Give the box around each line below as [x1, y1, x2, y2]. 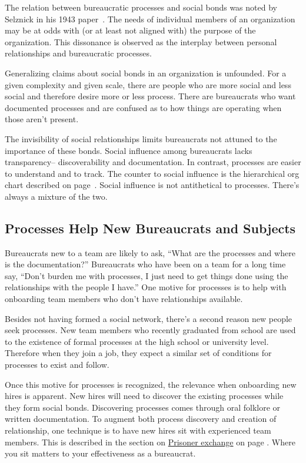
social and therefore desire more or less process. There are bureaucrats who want [5, 90, 296, 102]
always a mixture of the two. [5, 190, 108, 202]
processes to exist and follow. [5, 358, 109, 371]
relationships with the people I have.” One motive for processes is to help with [5, 281, 287, 293]
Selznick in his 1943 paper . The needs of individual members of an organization [5, 12, 295, 25]
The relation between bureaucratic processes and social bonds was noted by [5, 1, 277, 13]
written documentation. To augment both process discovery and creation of [5, 412, 277, 425]
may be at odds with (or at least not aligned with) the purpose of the [5, 24, 256, 36]
